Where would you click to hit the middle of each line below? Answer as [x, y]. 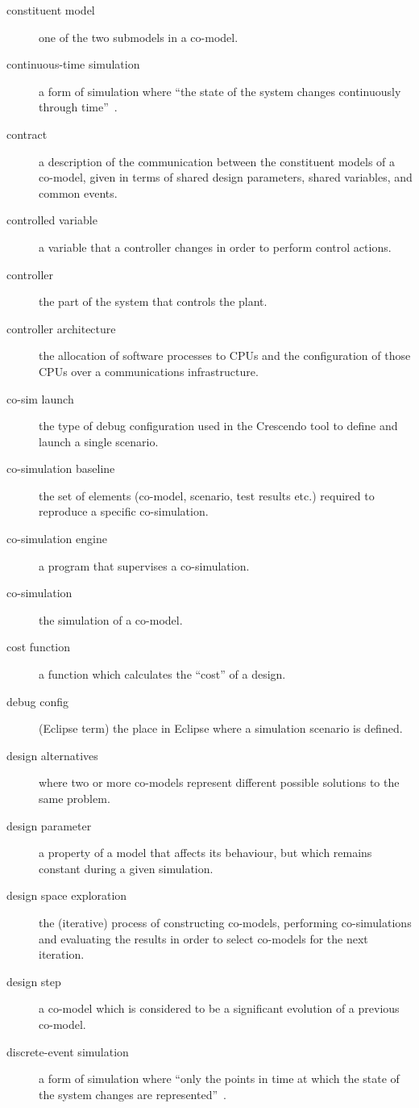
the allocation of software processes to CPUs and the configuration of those [225, 355]
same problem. [75, 798]
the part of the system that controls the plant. [153, 301]
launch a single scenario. [99, 441]
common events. [78, 192]
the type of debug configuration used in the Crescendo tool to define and [218, 426]
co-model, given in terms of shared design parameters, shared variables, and [226, 177]
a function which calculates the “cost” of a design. [162, 674]
